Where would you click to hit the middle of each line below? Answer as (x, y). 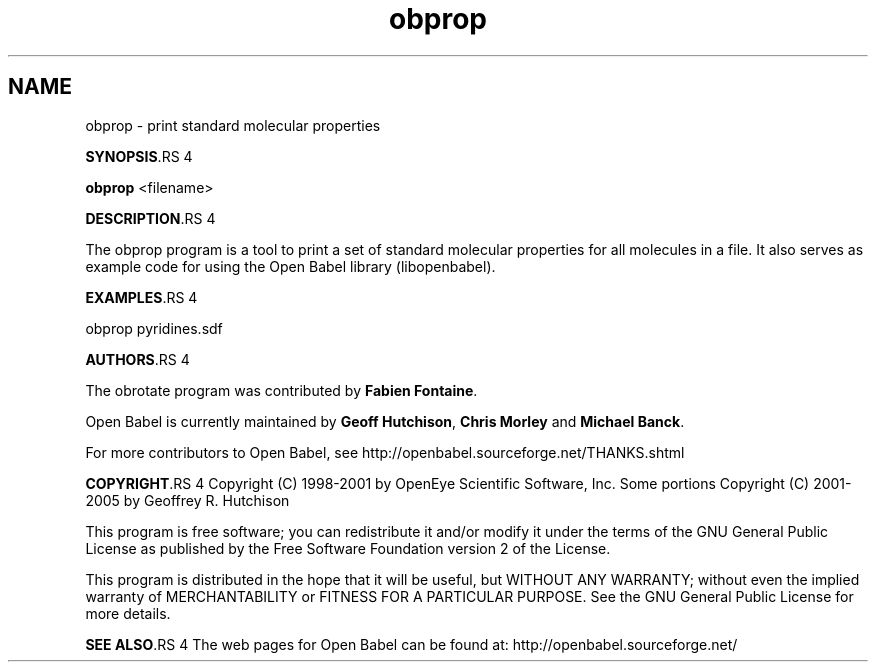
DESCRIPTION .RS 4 (150, 218)
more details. (128, 613)
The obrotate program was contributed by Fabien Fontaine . (281, 390)
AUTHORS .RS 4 (137, 359)
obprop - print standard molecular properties (233, 125)
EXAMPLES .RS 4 (141, 297)
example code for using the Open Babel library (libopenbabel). (290, 266)
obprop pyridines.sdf (154, 328)
